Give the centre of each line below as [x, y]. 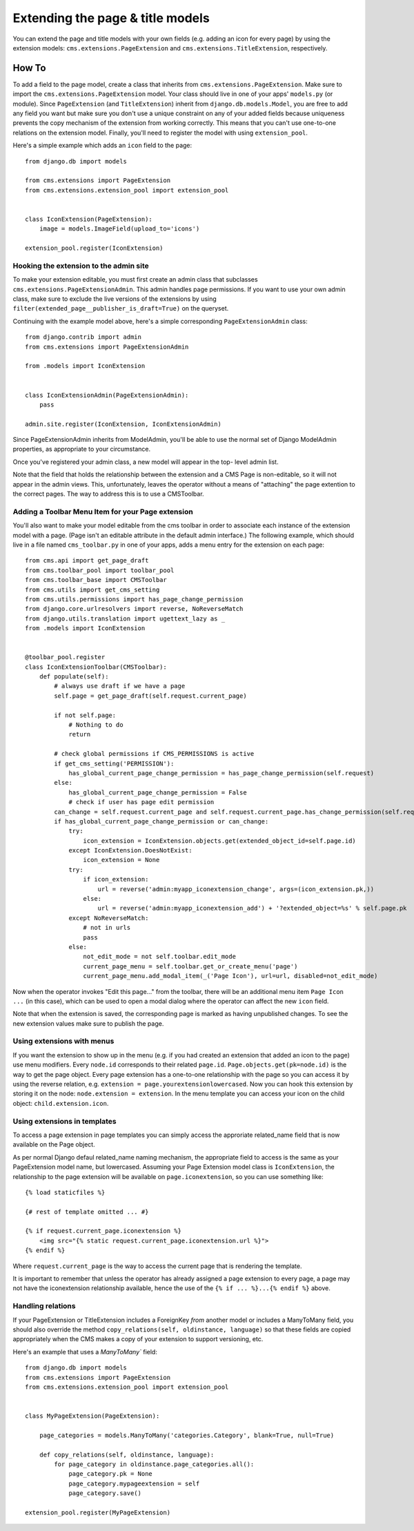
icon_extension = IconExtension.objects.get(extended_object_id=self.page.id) [220, 841]
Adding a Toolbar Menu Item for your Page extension [103, 511]
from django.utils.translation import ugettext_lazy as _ [125, 618]
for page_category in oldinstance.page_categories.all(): [154, 1464]
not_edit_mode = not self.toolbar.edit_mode [159, 957]
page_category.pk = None [111, 1474]
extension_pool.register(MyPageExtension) [98, 1512]
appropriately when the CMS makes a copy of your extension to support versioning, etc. [138, 1339]
